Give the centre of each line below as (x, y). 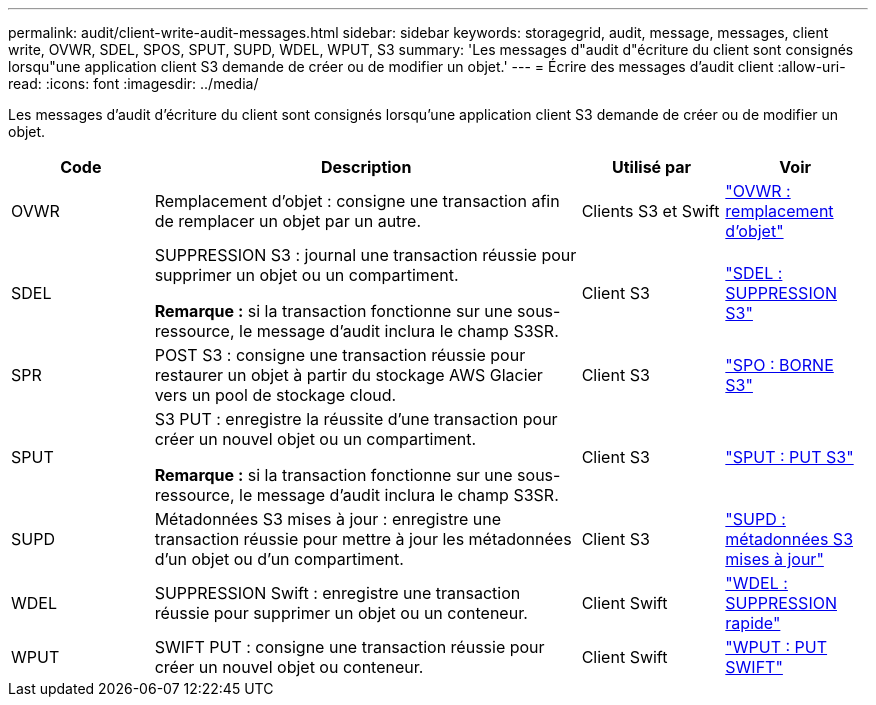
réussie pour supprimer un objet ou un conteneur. (341, 613)
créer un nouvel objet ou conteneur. (289, 667)
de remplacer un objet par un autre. (288, 221)
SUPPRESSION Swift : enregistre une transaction (337, 593)
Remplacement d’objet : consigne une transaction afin (357, 201)
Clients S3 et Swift (650, 211)
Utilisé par (651, 167)
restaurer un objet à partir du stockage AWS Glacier (348, 375)
